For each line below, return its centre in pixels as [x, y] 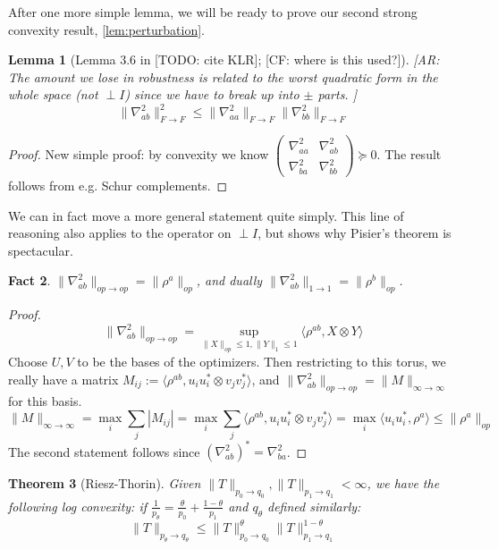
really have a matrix [63, 380]
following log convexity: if [78, 506]
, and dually [229, 280]
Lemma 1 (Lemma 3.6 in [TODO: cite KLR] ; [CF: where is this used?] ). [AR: [224, 59]
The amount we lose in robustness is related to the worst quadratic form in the [223, 76]
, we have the [403, 483]
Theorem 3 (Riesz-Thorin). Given [105, 483]
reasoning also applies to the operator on [120, 233]
